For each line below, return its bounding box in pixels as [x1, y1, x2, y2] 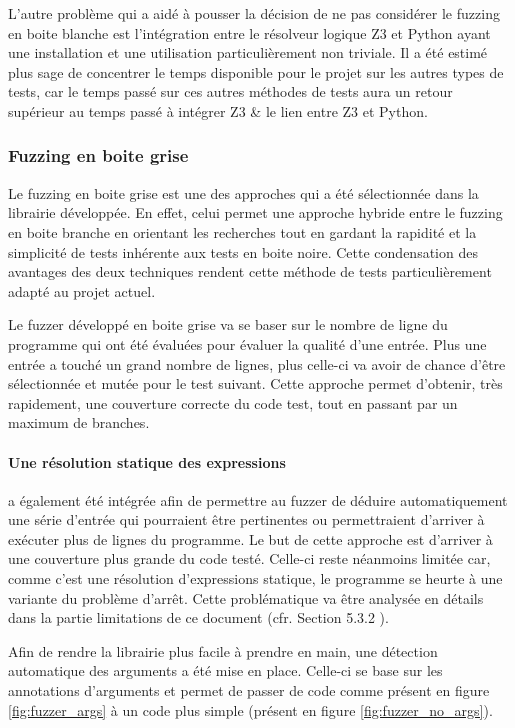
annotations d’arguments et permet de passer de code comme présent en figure [8, 680, 490, 701]
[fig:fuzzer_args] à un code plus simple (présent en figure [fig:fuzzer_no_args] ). [8, 699, 493, 720]
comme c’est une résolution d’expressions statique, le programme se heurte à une [8, 568, 503, 589]
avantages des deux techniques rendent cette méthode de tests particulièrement [8, 261, 492, 282]
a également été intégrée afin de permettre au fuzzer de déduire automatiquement [8, 489, 508, 510]
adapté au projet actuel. [8, 280, 156, 301]
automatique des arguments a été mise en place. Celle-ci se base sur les [8, 660, 443, 681]
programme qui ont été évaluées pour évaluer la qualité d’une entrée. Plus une [8, 333, 487, 354]
